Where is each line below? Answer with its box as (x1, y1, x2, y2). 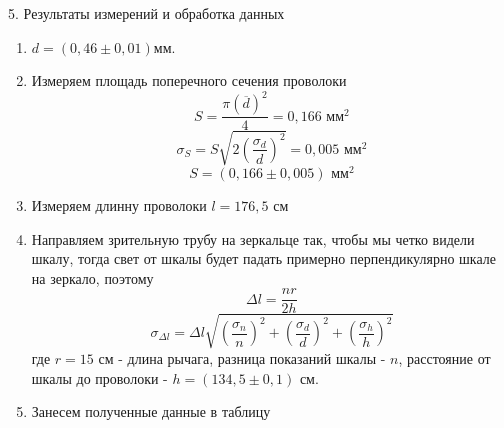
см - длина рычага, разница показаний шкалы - (98, 347, 386, 368)
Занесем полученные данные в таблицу (31, 401, 271, 422)
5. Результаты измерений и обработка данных (8, 3, 285, 23)
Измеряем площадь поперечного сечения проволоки (31, 70, 347, 91)
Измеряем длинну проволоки (31, 194, 207, 215)
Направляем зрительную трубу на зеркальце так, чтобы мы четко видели (31, 228, 475, 249)
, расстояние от (398, 347, 491, 368)
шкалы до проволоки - (31, 367, 168, 388)
